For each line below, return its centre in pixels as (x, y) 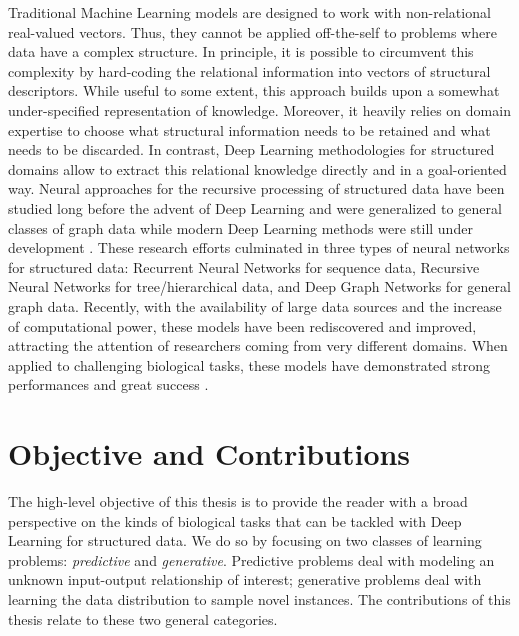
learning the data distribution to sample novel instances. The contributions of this (259, 598)
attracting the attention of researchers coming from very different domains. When (258, 345)
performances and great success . (108, 384)
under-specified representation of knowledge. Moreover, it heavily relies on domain (259, 109)
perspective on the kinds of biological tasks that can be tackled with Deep (235, 520)
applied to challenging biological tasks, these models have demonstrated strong (249, 364)
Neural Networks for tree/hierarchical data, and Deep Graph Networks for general (259, 286)
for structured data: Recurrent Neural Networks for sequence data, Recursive (244, 266)
